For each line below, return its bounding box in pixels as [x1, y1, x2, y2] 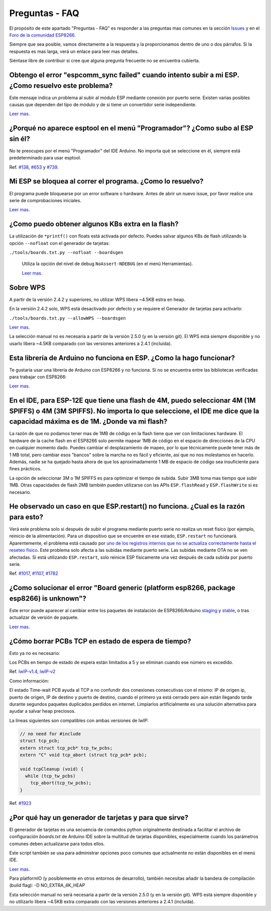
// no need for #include [20, 731, 81, 736]
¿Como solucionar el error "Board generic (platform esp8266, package [9, 584, 235, 592]
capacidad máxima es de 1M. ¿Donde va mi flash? [9, 418, 168, 426]
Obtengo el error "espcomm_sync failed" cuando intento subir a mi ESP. [9, 70, 239, 79]
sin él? [9, 134, 30, 143]
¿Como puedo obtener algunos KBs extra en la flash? [9, 220, 179, 228]
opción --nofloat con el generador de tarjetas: [9, 240, 110, 246]
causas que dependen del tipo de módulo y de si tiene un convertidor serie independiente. [9, 102, 197, 108]
